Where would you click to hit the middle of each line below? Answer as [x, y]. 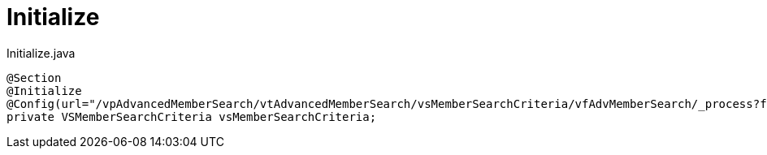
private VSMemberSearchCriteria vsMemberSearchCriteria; [192, 116]
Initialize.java [41, 53]
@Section [34, 77]
